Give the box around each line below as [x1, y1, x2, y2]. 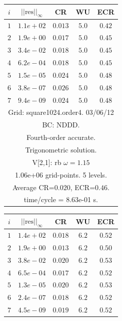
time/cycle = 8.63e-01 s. [23, 194, 98, 205]
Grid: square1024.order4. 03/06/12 [8, 107, 114, 117]
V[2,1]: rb [32, 156, 61, 167]
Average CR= [12, 182, 54, 192]
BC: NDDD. [42, 119, 80, 130]
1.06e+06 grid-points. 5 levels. [15, 169, 107, 180]
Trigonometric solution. [25, 144, 97, 154]
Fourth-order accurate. [26, 132, 95, 142]
